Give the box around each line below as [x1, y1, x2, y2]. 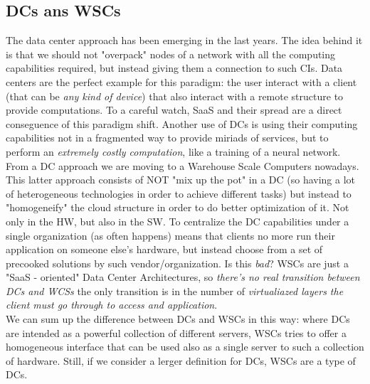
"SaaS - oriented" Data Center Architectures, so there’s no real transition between [6, 270, 360, 284]
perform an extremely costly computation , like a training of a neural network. [6, 144, 341, 159]
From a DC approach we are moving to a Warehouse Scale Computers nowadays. [6, 158, 359, 173]
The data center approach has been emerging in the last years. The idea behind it [6, 33, 363, 48]
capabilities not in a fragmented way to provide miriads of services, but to [6, 130, 329, 145]
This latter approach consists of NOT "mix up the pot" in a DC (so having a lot [6, 172, 356, 187]
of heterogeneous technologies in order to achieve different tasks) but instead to [6, 186, 351, 201]
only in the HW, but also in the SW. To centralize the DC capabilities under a [6, 213, 349, 228]
